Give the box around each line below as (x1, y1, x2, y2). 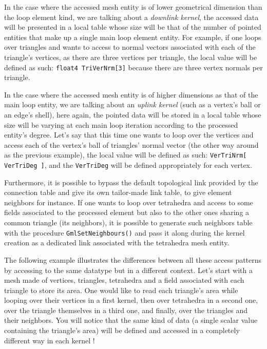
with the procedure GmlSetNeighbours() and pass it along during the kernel (4, 227, 245, 238)
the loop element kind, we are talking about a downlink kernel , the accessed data (4, 11, 259, 22)
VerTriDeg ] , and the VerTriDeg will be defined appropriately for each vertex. (4, 160, 252, 170)
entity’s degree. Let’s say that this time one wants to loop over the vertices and (4, 129, 254, 140)
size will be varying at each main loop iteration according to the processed (4, 119, 238, 130)
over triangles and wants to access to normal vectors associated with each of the (4, 42, 256, 52)
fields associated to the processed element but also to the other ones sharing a (4, 207, 250, 218)
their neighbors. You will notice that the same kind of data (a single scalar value (4, 315, 258, 325)
